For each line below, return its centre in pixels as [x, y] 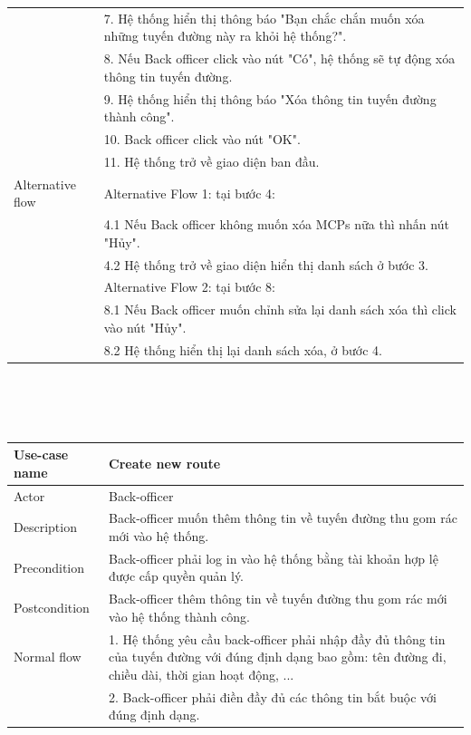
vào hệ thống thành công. [179, 616]
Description [45, 527]
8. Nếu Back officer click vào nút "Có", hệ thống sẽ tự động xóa [279, 58]
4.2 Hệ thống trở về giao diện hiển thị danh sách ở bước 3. [266, 264]
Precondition [49, 567]
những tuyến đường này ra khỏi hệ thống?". [225, 36]
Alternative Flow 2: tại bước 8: [189, 287]
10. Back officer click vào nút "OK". [202, 139]
